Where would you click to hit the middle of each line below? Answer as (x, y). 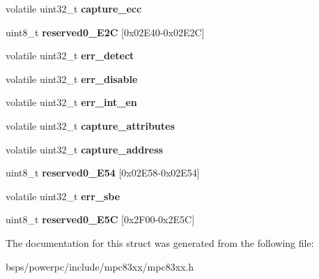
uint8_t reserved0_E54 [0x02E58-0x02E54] (103, 173)
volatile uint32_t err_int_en (71, 102)
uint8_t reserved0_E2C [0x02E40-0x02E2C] (105, 32)
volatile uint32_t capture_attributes (90, 125)
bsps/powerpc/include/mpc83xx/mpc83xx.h (100, 266)
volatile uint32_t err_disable (72, 78)
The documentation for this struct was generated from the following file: (160, 242)
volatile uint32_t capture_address (84, 149)
